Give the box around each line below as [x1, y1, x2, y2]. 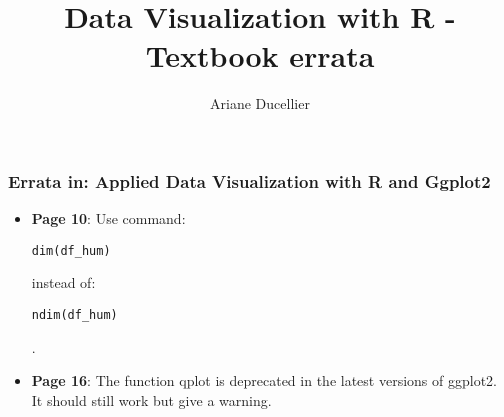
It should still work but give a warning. [31, 389, 272, 410]
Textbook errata [145, 35, 375, 76]
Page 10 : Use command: [31, 208, 186, 229]
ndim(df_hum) [31, 308, 118, 323]
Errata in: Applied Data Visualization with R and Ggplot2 [8, 168, 491, 193]
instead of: [31, 272, 96, 293]
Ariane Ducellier [210, 93, 310, 114]
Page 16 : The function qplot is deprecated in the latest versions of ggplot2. [31, 370, 497, 391]
